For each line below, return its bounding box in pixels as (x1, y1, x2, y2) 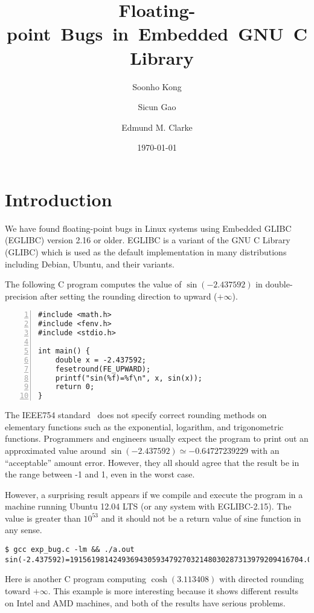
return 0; (55, 382, 95, 392)
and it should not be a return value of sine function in (101, 511, 301, 524)
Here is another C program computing (5, 572, 146, 585)
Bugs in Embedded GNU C (60, 21, 307, 46)
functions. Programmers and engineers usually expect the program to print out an (5, 432, 309, 445)
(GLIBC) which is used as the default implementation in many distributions (5, 246, 287, 258)
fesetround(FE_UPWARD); (55, 364, 151, 373)
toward (5, 584, 31, 597)
